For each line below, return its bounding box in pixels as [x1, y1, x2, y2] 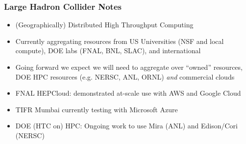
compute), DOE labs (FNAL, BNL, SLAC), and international [15, 45, 201, 56]
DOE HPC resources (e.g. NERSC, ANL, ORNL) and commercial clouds [15, 71, 235, 82]
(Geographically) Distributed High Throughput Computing [15, 20, 194, 30]
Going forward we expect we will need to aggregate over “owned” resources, [15, 62, 243, 72]
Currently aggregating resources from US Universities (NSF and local [15, 36, 224, 46]
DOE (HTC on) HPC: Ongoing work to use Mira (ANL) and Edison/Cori [15, 121, 238, 131]
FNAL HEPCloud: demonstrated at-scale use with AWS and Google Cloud [15, 88, 241, 98]
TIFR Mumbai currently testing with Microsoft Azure [15, 104, 178, 114]
